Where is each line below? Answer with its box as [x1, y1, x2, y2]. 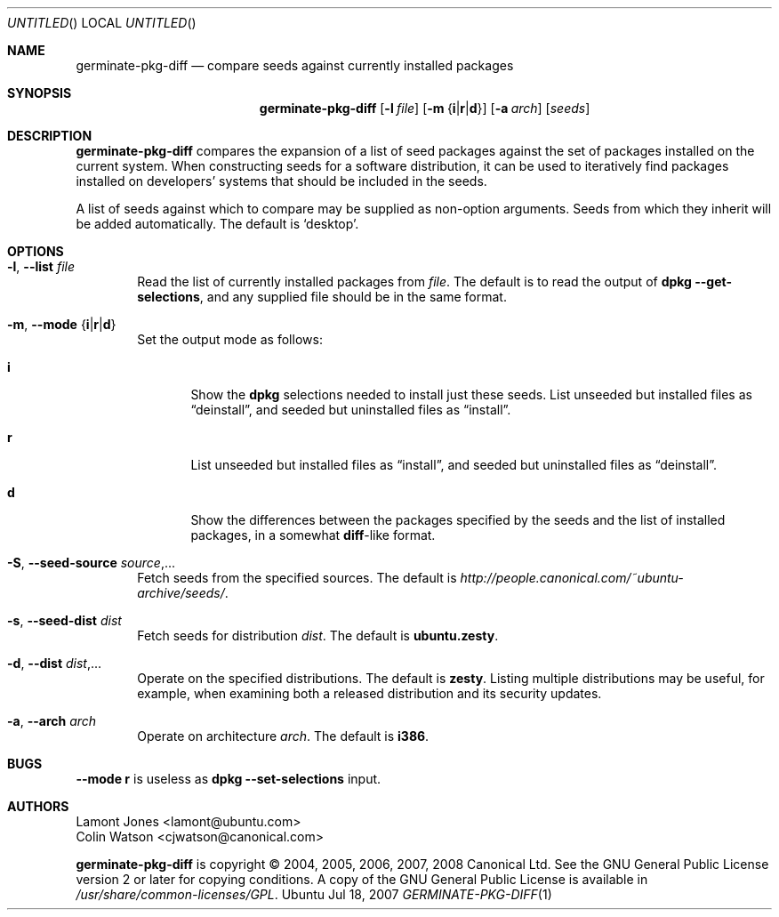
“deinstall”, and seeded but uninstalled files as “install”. [190, 402, 511, 417]
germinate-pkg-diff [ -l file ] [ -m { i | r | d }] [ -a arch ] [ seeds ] [259, 101, 590, 116]
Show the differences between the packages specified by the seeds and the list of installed [190, 512, 726, 527]
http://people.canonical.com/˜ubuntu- [460, 570, 684, 585]
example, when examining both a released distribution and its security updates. [137, 686, 602, 701]
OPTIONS [7, 244, 64, 259]
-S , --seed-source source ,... [7, 555, 176, 570]
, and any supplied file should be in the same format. [199, 289, 507, 304]
